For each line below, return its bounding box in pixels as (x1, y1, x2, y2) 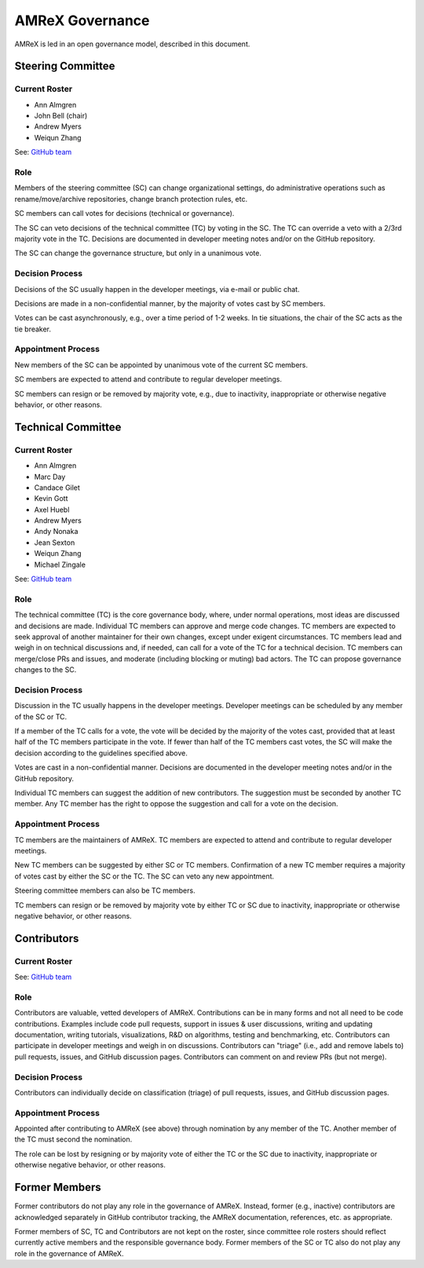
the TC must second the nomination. (14, 1135, 133, 1144)
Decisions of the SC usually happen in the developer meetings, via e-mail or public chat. (14, 284, 300, 294)
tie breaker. (14, 324, 51, 334)
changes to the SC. (14, 665, 77, 674)
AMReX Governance (14, 12, 150, 29)
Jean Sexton (34, 538, 75, 547)
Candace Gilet (34, 483, 80, 492)
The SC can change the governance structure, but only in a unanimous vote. (14, 248, 262, 258)
